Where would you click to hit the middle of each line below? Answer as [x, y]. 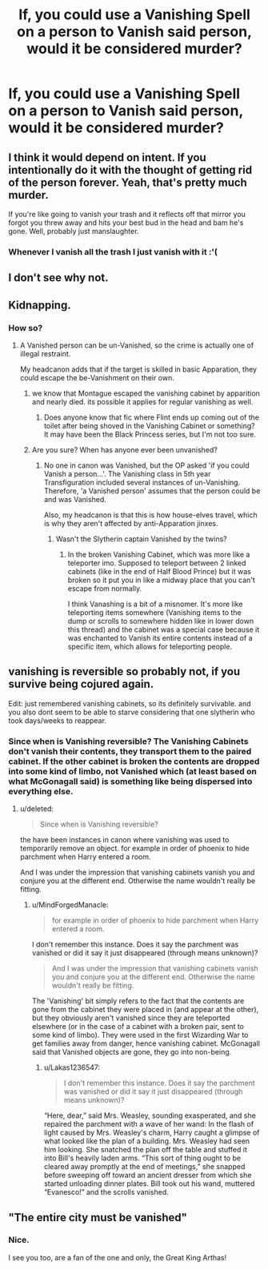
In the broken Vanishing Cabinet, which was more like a [159, 555]
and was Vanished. [75, 499]
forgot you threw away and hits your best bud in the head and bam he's [126, 223]
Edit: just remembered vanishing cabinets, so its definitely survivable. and [130, 703]
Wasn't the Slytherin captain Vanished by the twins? [142, 539]
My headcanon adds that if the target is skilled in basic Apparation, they [138, 369]
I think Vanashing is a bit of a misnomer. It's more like [155, 604]
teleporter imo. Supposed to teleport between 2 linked [157, 563]
